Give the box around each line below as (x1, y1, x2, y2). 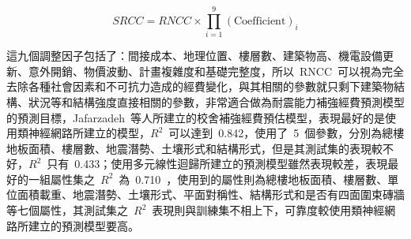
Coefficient (234, 15, 286, 27)
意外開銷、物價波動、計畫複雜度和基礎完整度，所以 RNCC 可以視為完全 (28, 62, 405, 79)
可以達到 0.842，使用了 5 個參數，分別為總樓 (168, 125, 405, 141)
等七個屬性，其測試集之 (6, 202, 128, 218)
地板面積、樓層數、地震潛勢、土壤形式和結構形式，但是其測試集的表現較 (6, 140, 383, 156)
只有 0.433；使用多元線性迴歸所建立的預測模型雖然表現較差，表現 (47, 155, 388, 172)
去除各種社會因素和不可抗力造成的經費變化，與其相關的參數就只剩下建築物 (6, 78, 394, 95)
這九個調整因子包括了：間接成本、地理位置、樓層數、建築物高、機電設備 (6, 47, 383, 64)
